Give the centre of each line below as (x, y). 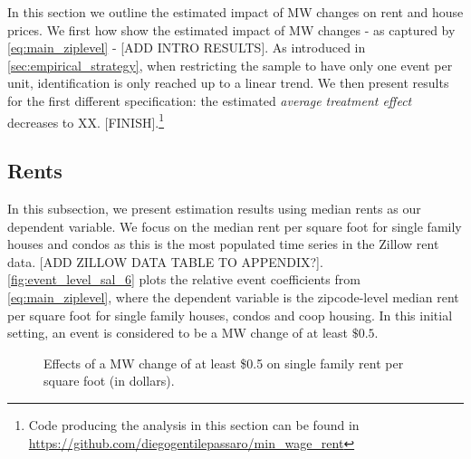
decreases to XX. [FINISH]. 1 (86, 120)
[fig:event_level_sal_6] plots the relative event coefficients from (184, 279)
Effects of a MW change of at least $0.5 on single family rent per (224, 363)
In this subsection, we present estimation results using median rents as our (214, 209)
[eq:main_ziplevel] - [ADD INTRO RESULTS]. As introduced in (187, 48)
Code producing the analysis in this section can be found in (194, 424)
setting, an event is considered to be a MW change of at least (178, 333)
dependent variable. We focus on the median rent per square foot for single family (235, 226)
